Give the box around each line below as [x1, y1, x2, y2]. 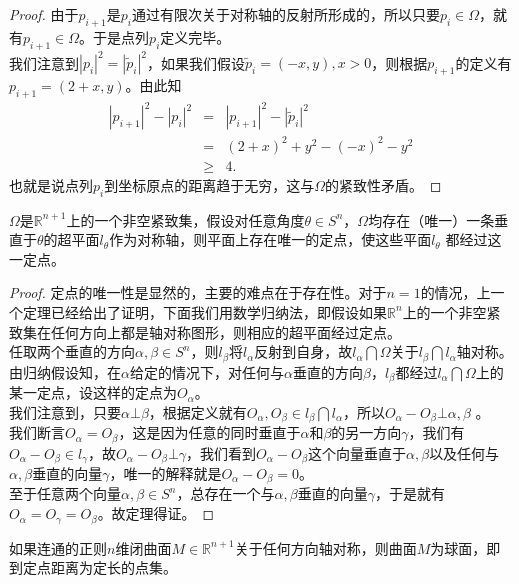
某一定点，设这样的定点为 [9, 382, 177, 403]
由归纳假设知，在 [9, 361, 121, 382]
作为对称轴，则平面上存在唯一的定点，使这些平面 [109, 229, 432, 250]
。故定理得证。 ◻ [97, 503, 215, 524]
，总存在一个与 [176, 483, 275, 504]
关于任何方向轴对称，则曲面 [234, 537, 417, 558]
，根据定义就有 [148, 401, 247, 422]
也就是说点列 [9, 174, 93, 195]
